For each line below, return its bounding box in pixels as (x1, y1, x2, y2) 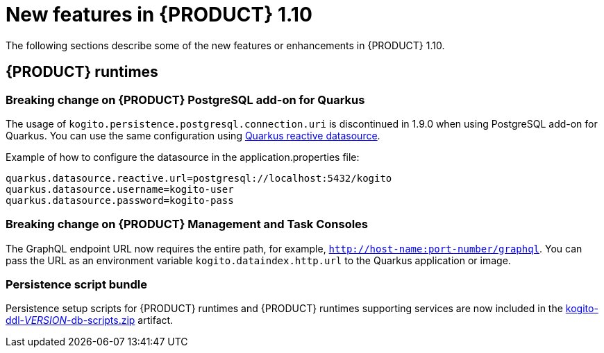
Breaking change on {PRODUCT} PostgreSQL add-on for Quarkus (6, 92, 365, 107)
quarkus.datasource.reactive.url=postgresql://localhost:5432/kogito (6, 172, 392, 184)
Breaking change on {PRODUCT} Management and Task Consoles (6, 217, 369, 232)
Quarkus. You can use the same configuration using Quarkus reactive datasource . (6, 129, 380, 141)
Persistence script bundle (6, 277, 147, 292)
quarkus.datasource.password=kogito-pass (6, 194, 234, 206)
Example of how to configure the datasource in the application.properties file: (6, 150, 360, 163)
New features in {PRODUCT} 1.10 (6, 3, 312, 26)
